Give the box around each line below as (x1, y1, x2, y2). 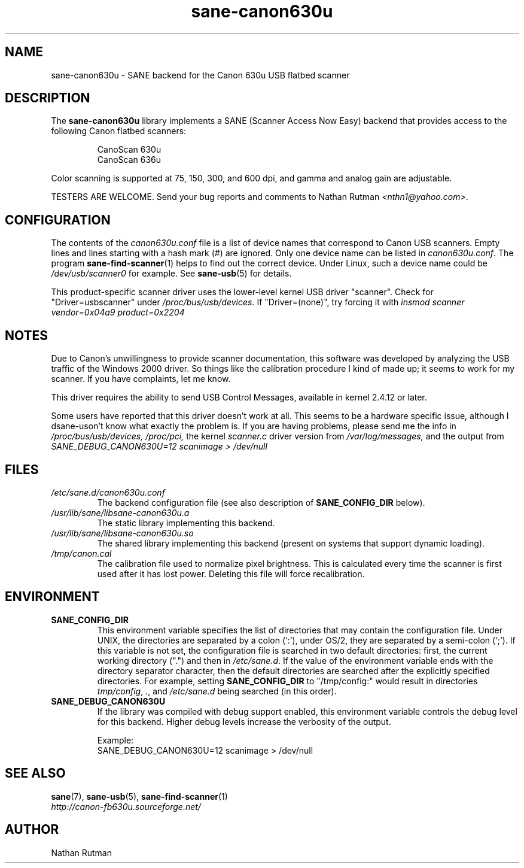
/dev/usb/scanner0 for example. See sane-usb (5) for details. (51, 268, 292, 279)
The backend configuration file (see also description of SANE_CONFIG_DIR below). (97, 497, 425, 508)
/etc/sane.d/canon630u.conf (51, 487, 165, 497)
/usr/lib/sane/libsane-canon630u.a (51, 507, 190, 518)
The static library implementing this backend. (97, 517, 275, 528)
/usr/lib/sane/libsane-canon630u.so (51, 527, 194, 538)
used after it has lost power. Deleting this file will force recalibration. (97, 568, 365, 579)
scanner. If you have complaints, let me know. (51, 374, 231, 384)
